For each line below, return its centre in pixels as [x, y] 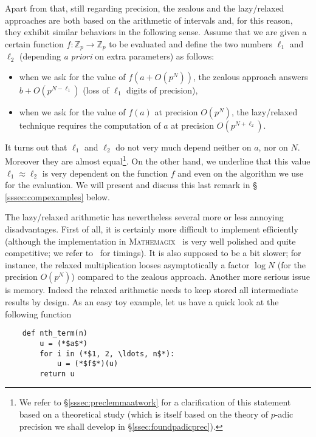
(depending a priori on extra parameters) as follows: [117, 56]
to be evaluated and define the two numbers [191, 43]
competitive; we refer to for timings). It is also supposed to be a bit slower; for [153, 253]
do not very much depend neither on [184, 147]
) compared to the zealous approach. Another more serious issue [191, 276]
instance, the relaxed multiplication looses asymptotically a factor [127, 264]
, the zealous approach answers [250, 76]
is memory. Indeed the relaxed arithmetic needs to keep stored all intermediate [152, 290]
